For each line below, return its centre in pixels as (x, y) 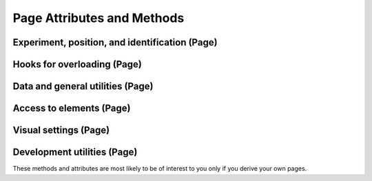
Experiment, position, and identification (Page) (115, 42)
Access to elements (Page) (72, 108)
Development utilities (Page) (75, 152)
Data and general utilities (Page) (83, 86)
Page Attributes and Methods (99, 18)
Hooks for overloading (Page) (77, 64)
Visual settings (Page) (61, 130)
